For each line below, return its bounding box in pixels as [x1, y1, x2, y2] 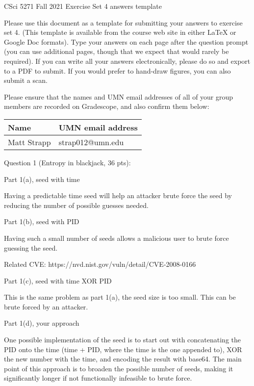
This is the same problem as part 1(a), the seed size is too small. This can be [4, 292, 236, 302]
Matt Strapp [8, 136, 51, 148]
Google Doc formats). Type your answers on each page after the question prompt [4, 36, 249, 47]
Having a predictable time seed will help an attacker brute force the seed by [4, 190, 232, 201]
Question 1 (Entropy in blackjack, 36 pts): [4, 157, 131, 167]
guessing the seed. [4, 242, 58, 253]
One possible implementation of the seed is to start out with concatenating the [4, 335, 241, 345]
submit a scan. [4, 75, 48, 85]
